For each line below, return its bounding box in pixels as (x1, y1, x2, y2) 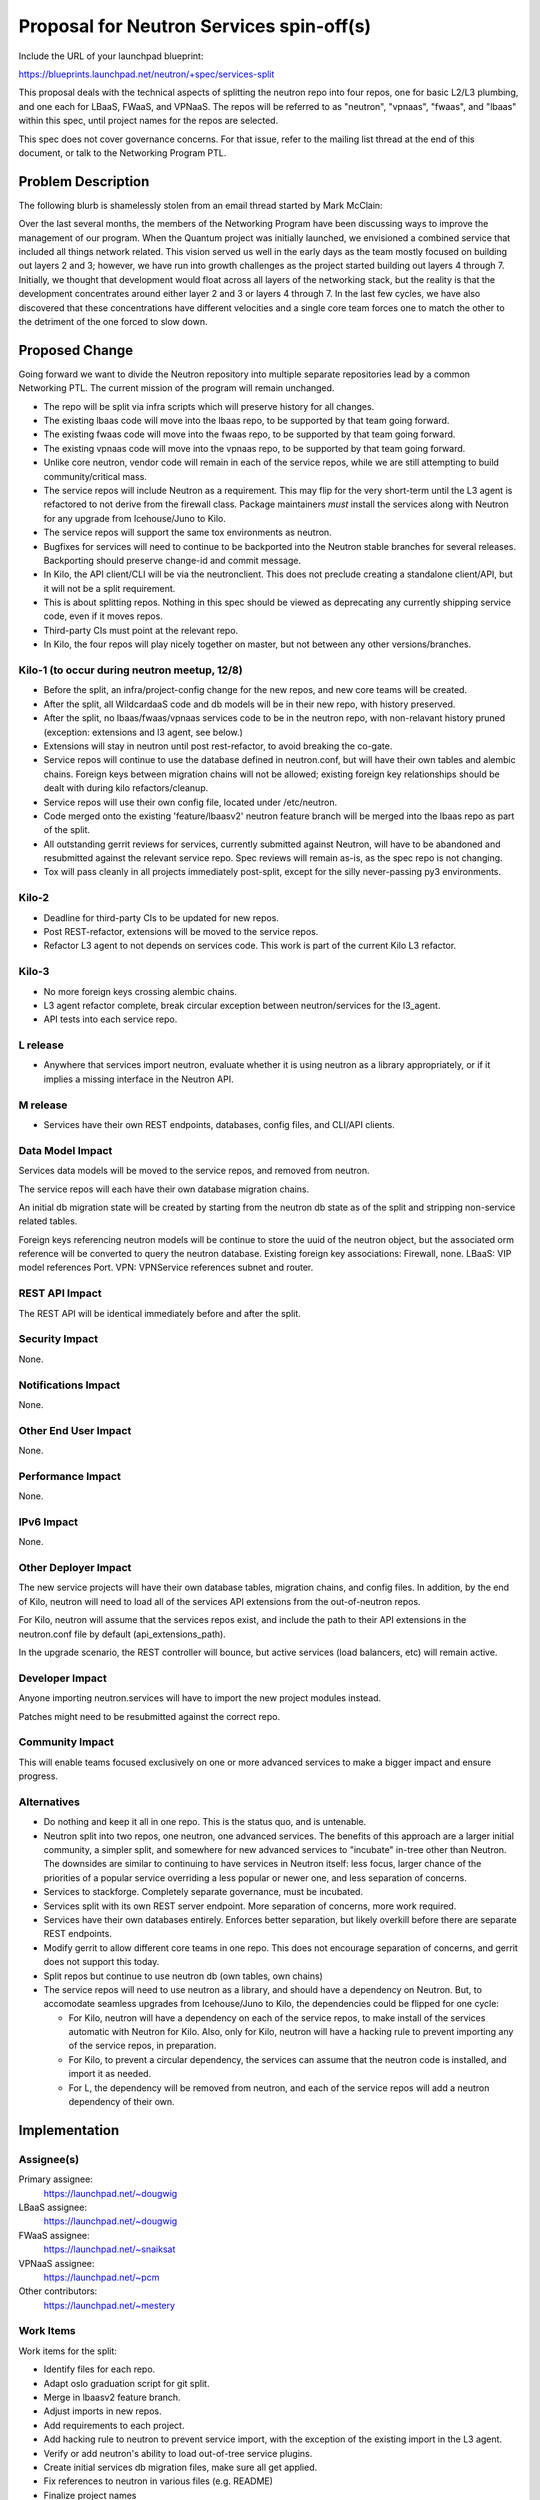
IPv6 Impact (18, 1515, 79, 1529)
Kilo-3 (18, 965, 50, 979)
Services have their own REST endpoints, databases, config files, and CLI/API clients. (43, 1118, 395, 1130)
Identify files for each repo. (43, 2363, 156, 2375)
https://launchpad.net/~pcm (43, 2271, 160, 2283)
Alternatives (18, 1795, 80, 1809)
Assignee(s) (18, 2152, 80, 2166)
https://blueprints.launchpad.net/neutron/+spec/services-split (18, 68, 275, 80)
